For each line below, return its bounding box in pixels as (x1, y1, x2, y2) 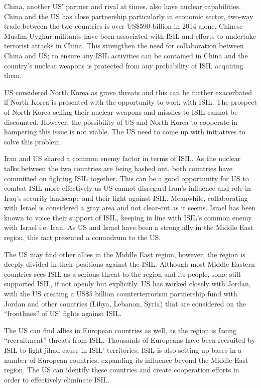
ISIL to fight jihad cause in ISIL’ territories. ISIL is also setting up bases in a (4, 345, 242, 355)
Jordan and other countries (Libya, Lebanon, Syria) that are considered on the (4, 298, 246, 308)
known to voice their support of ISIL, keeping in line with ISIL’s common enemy (4, 212, 252, 222)
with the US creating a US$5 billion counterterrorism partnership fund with (4, 288, 237, 299)
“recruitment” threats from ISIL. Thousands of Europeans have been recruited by (4, 335, 255, 345)
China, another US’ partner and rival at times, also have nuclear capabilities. (4, 1, 241, 11)
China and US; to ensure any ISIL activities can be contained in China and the (4, 50, 248, 60)
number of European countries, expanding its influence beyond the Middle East (4, 354, 248, 365)
